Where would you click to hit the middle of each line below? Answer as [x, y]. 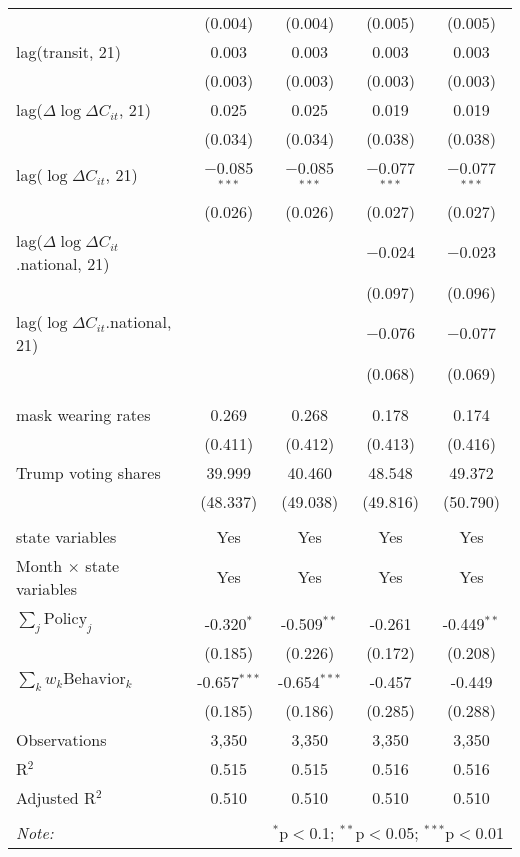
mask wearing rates [83, 414]
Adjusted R [56, 797]
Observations [61, 739]
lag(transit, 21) [69, 51]
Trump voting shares [88, 472]
